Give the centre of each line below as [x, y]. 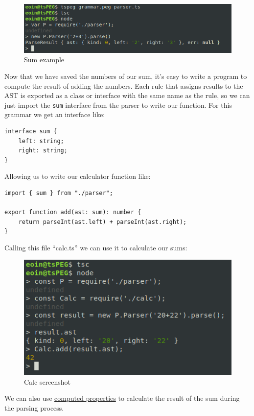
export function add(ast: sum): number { [73, 212]
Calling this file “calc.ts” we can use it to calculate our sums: [96, 247]
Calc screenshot [47, 381]
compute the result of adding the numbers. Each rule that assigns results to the [124, 86]
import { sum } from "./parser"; [59, 193]
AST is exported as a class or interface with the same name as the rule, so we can [127, 95]
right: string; [43, 151]
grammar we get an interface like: [55, 114]
